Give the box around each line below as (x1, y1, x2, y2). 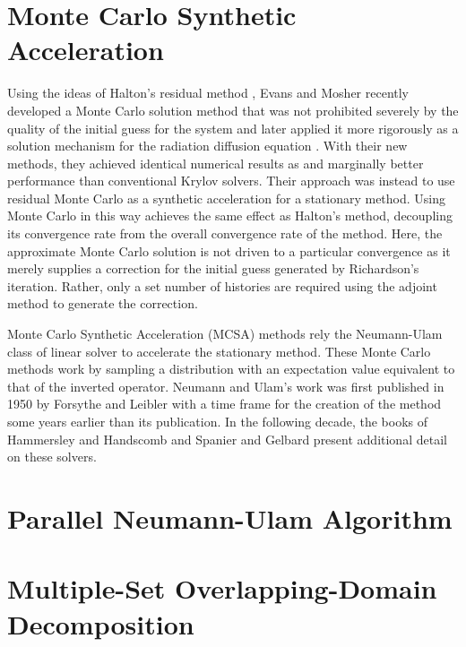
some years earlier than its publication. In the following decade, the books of (7, 412, 428, 430)
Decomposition (7, 605, 194, 642)
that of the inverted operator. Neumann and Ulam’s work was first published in (7, 376, 444, 395)
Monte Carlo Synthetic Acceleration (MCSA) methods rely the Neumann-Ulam (7, 324, 443, 343)
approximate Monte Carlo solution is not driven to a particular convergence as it (7, 241, 451, 260)
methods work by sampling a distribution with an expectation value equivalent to (7, 359, 455, 378)
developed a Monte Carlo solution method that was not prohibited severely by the (7, 100, 459, 119)
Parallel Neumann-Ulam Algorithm (7, 499, 453, 536)
